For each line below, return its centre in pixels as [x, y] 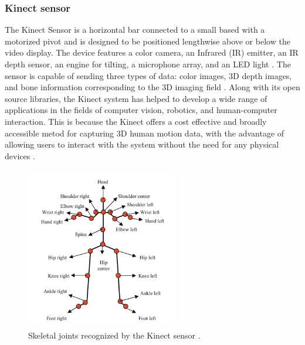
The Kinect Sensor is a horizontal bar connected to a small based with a [135, 30]
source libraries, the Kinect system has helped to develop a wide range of [136, 98]
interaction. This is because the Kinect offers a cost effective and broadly [136, 121]
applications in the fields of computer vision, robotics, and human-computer [141, 110]
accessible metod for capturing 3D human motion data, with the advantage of [145, 133]
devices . [20, 156]
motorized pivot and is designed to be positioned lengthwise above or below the [148, 41]
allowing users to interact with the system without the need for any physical [142, 144]
